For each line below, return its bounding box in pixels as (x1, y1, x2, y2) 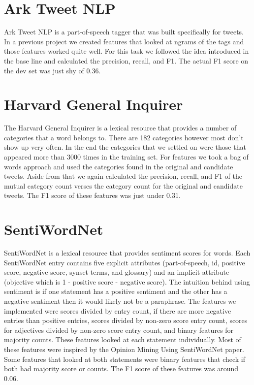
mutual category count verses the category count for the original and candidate (4, 180, 243, 191)
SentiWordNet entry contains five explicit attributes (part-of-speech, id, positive (4, 257, 245, 267)
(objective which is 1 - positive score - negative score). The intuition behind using (4, 276, 250, 287)
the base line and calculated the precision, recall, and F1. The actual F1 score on (4, 55, 249, 65)
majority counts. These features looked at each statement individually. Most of (4, 334, 241, 345)
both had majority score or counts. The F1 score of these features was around (4, 363, 239, 374)
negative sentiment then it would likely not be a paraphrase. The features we (4, 296, 236, 306)
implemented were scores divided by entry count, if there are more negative (4, 305, 231, 316)
